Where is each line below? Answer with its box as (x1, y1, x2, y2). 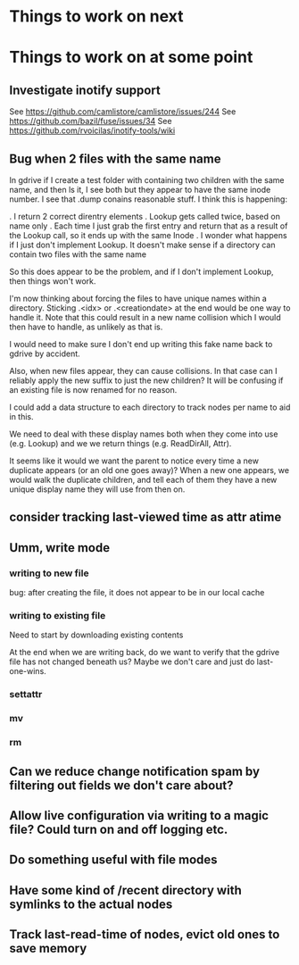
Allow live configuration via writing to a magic (9, 808, 270, 823)
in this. (9, 412, 34, 421)
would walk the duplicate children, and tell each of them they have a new (9, 475, 278, 485)
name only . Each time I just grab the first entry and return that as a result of (9, 220, 288, 231)
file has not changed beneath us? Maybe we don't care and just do (9, 656, 255, 667)
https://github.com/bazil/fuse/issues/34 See (9, 116, 172, 127)
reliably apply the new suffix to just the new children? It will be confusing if (9, 375, 284, 386)
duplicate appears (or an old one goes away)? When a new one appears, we (9, 465, 290, 475)
